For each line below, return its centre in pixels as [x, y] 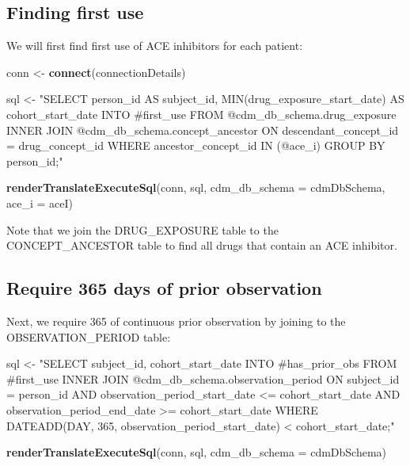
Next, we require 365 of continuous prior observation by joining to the [176, 321]
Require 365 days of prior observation [164, 288]
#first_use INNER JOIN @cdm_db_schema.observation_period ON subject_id [203, 378]
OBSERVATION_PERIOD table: [89, 336]
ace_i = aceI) [40, 202]
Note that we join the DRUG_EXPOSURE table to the [142, 229]
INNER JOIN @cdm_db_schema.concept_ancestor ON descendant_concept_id [203, 130]
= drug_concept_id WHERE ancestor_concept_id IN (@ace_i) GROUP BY [196, 145]
